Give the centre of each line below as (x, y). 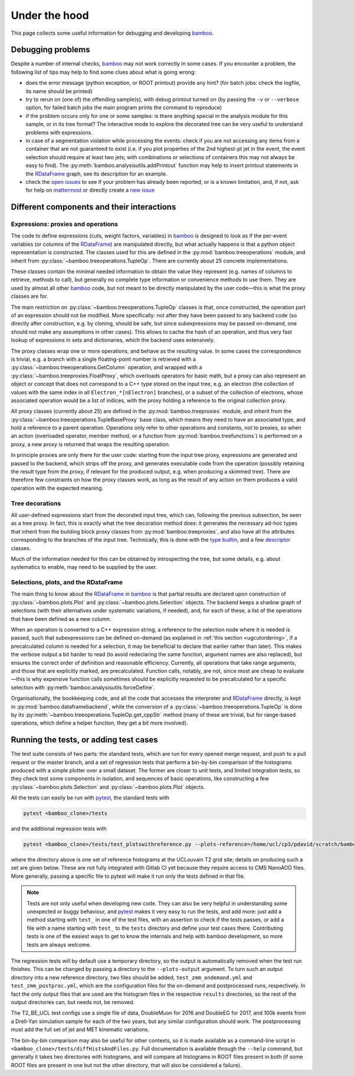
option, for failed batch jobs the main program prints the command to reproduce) (124, 108)
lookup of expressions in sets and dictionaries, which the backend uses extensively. (113, 340)
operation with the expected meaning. (57, 488)
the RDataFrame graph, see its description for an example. (96, 173)
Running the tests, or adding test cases (84, 740)
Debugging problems (51, 50)
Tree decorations (36, 503)
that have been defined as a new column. (61, 618)
